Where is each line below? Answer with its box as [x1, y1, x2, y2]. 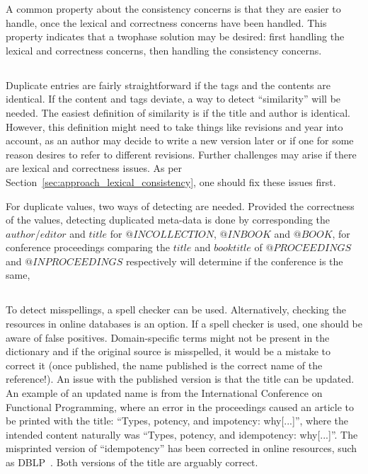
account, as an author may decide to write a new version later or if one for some [6, 133, 354, 148]
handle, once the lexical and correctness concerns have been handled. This [6, 15, 327, 30]
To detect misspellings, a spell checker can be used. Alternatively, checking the [6, 302, 347, 317]
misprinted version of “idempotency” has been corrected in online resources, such [6, 441, 357, 456]
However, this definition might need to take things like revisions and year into [6, 119, 343, 134]
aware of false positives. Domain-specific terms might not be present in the [6, 330, 330, 345]
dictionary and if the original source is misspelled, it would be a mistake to [6, 344, 331, 359]
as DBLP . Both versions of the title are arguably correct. [6, 455, 258, 469]
